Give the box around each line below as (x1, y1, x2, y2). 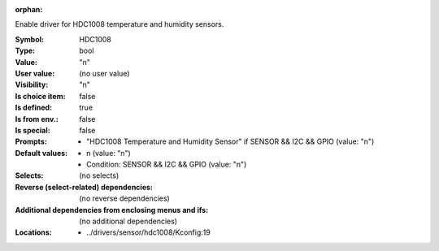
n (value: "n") (86, 148, 132, 158)
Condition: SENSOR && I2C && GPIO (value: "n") (86, 159, 247, 170)
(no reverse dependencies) (79, 193, 170, 203)
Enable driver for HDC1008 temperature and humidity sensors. (15, 19, 224, 29)
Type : (15, 45, 36, 56)
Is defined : (15, 102, 53, 113)
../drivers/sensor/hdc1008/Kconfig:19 (86, 227, 211, 237)
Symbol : (15, 34, 45, 44)
